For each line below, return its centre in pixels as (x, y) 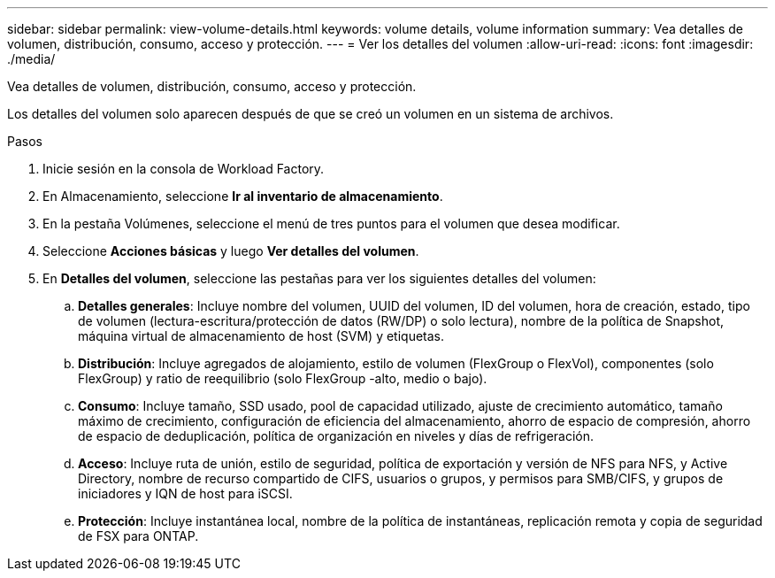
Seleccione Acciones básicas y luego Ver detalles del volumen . (231, 251)
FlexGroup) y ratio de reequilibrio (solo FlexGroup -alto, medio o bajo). (283, 378)
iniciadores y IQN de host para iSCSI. (185, 493)
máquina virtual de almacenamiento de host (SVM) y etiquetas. (261, 336)
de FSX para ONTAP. (138, 536)
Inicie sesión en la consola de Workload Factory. (184, 169)
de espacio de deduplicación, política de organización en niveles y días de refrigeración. (336, 436)
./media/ (31, 59)
